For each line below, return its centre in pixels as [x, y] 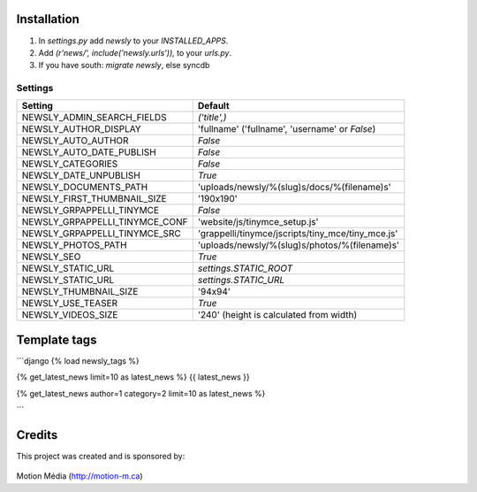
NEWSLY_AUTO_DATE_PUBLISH [89, 152]
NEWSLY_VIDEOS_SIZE [70, 315]
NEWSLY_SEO [51, 257]
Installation [48, 19]
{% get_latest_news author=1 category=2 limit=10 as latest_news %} [141, 393]
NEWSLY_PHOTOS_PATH [74, 245]
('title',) [212, 118]
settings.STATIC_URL [241, 281]
